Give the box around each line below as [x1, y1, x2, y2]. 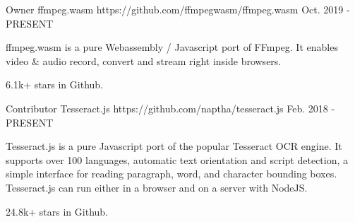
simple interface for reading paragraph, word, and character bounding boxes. [6, 166, 337, 181]
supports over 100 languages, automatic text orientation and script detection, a [6, 152, 349, 167]
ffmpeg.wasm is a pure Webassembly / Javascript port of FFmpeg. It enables [6, 40, 338, 54]
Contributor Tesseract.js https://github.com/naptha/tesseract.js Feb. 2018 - [6, 100, 335, 115]
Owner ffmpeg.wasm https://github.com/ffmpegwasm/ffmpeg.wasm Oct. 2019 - [6, 2, 350, 16]
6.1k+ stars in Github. [6, 77, 103, 92]
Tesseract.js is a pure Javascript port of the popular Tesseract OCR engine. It [6, 139, 342, 153]
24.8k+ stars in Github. [6, 204, 108, 218]
